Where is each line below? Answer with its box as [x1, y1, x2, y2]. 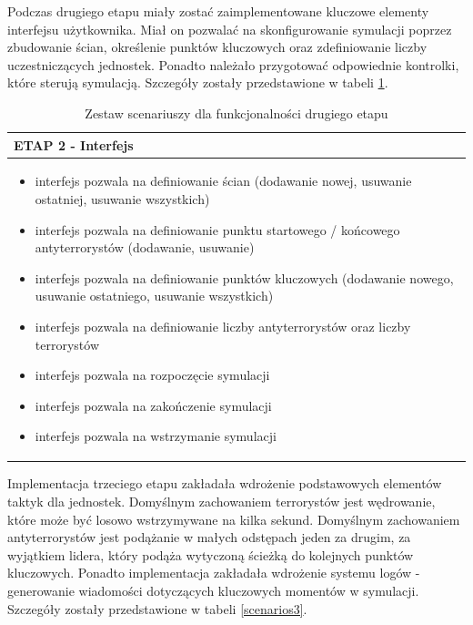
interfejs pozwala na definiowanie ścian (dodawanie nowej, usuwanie [35, 171, 412, 190]
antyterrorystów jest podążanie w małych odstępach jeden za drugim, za [7, 528, 411, 547]
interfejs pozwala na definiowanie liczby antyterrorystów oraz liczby [35, 316, 411, 335]
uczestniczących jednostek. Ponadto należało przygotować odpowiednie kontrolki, [7, 55, 459, 74]
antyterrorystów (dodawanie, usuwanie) [35, 238, 255, 257]
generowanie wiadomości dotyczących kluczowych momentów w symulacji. [7, 581, 419, 599]
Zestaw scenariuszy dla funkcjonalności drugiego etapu [85, 103, 388, 122]
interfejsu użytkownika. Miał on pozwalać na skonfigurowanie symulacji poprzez [7, 19, 452, 38]
